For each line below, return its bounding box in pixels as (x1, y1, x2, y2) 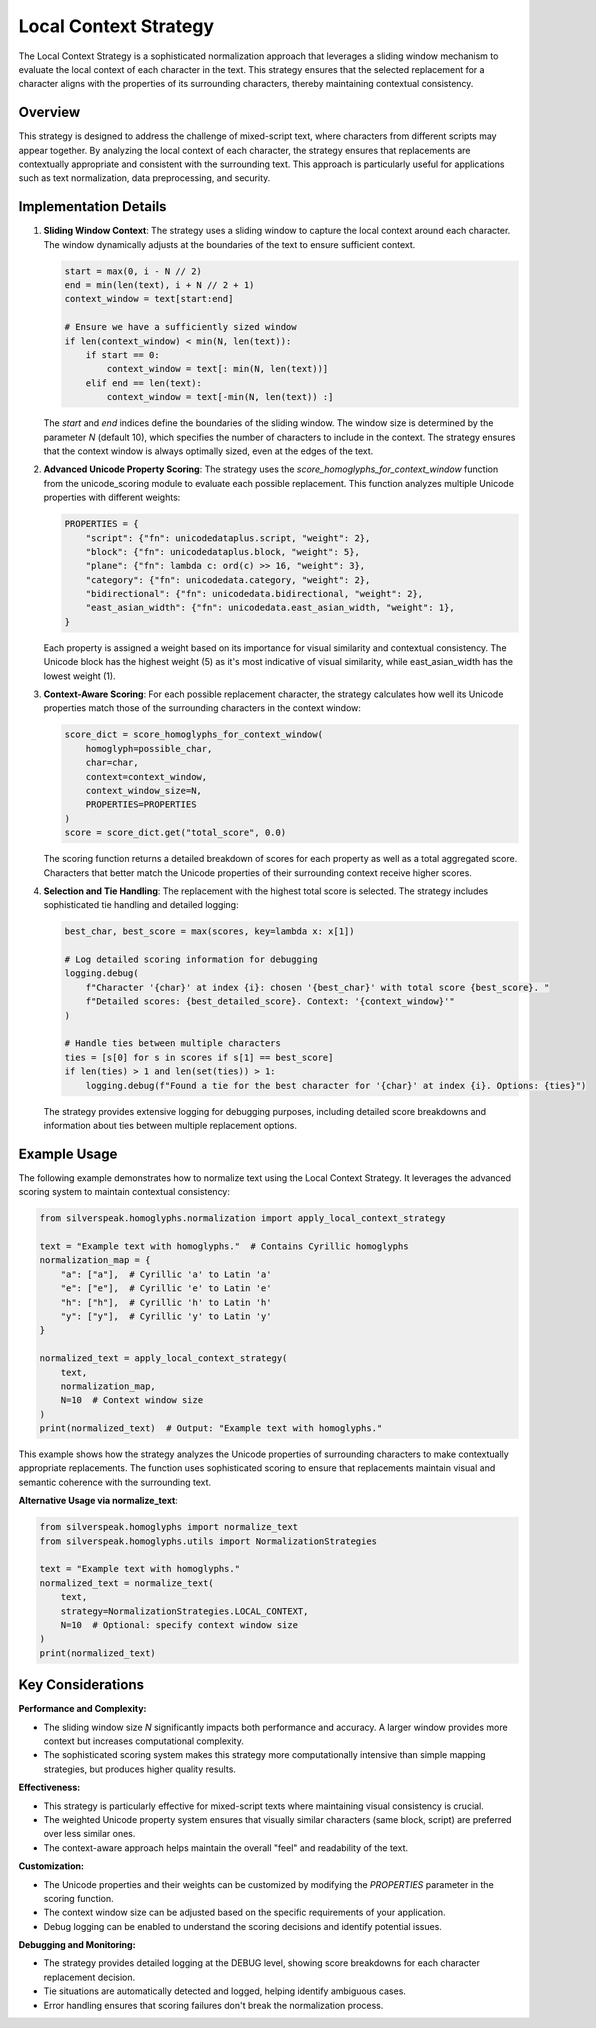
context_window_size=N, (85, 785, 202, 796)
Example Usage (18, 1145, 118, 1162)
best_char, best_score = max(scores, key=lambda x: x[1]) (64, 926, 355, 937)
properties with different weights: (43, 491, 181, 504)
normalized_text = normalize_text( (39, 1577, 214, 1589)
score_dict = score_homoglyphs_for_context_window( (64, 729, 324, 740)
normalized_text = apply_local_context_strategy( (39, 1353, 288, 1364)
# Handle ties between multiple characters (64, 1038, 282, 1049)
